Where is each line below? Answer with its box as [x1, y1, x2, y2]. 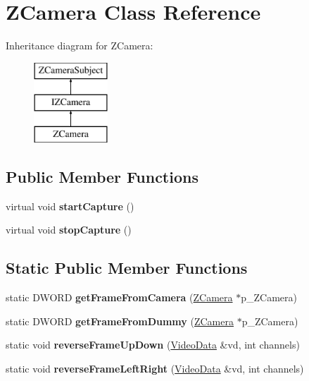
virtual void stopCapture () [6, 222, 132, 237]
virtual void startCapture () [6, 198, 134, 213]
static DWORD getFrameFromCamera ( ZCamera [6, 290, 233, 305]
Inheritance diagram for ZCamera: [6, 38, 153, 53]
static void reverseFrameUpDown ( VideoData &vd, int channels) [6, 337, 300, 352]
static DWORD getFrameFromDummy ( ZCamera [6, 313, 234, 328]
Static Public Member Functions [6, 257, 248, 279]
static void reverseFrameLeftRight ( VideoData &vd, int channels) [6, 361, 304, 376]
